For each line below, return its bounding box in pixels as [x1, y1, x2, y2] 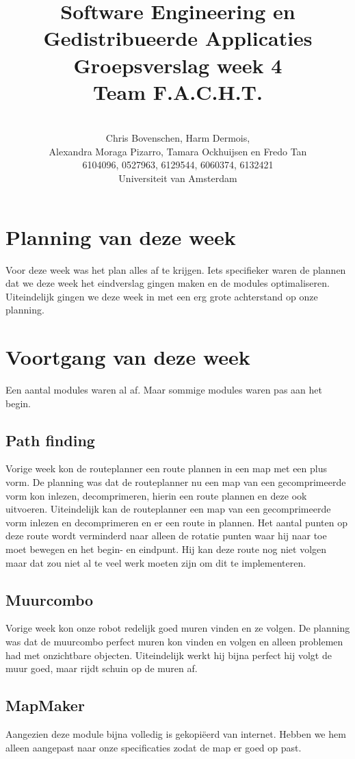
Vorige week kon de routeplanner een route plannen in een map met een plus [5, 461, 327, 476]
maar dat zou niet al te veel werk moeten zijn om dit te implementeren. [5, 555, 306, 569]
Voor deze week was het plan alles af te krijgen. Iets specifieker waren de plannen [5, 262, 346, 276]
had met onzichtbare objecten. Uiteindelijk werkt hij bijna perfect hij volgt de [5, 647, 332, 662]
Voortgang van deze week [5, 343, 250, 371]
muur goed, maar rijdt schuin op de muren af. [5, 661, 198, 676]
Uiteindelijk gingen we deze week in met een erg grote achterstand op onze [5, 289, 318, 303]
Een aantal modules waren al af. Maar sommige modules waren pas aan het [5, 383, 322, 397]
